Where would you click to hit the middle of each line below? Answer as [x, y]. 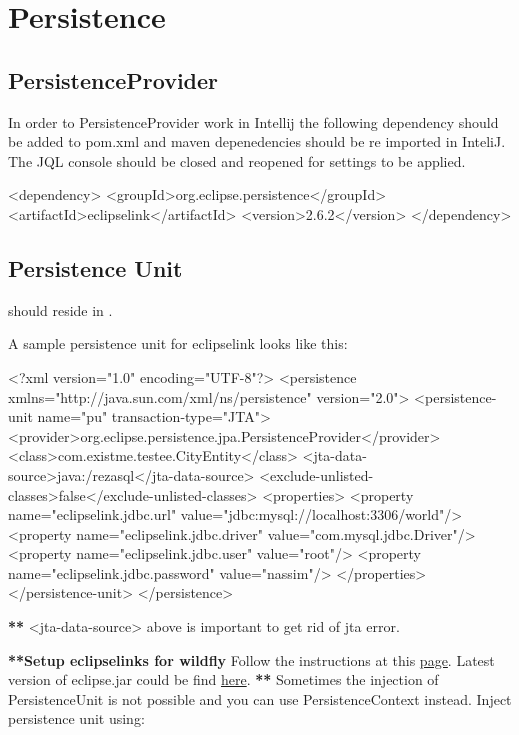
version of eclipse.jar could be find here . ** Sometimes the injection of [223, 679]
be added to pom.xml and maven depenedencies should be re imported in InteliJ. [257, 141]
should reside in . [60, 309]
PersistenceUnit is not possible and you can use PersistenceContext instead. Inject [260, 698]
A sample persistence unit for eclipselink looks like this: [178, 343]
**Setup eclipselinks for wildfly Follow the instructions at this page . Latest [251, 659]
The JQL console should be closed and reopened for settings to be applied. [237, 160]
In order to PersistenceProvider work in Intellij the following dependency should [253, 121]
